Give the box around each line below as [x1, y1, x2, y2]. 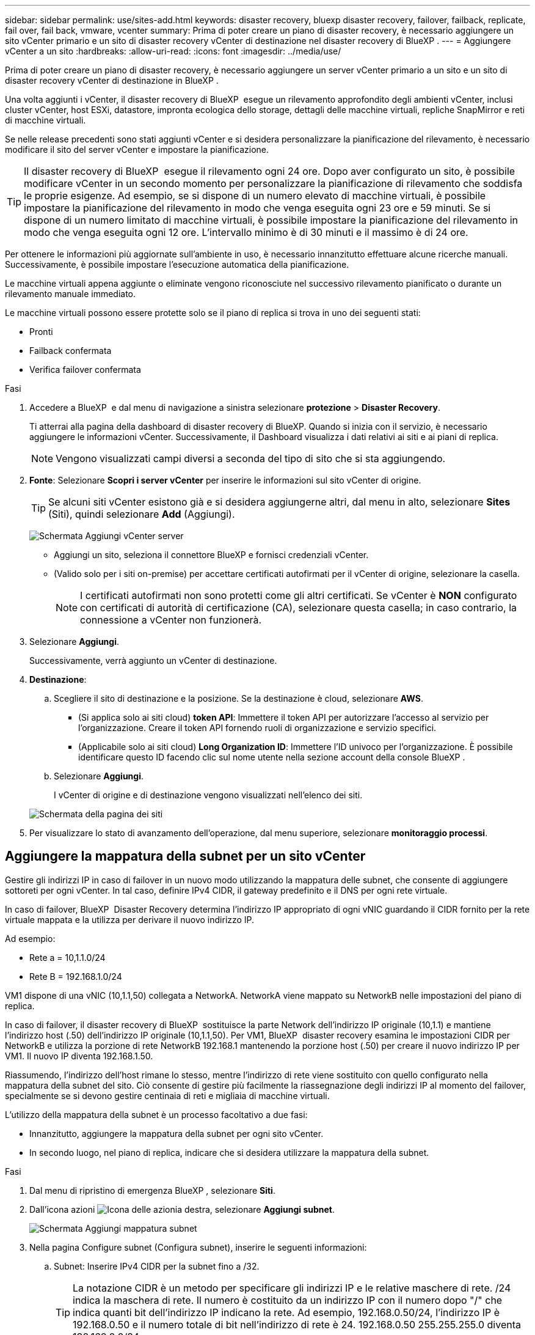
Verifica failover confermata [29, 364, 141, 375]
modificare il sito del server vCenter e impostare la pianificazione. [5, 144, 269, 155]
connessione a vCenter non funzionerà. [80, 614, 262, 626]
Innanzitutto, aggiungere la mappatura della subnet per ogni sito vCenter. [29, 1128, 324, 1139]
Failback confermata [29, 345, 112, 356]
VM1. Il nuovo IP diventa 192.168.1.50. [5, 1050, 153, 1061]
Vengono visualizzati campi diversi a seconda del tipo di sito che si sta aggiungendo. [56, 452, 446, 465]
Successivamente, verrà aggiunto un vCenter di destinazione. [29, 655, 277, 666]
